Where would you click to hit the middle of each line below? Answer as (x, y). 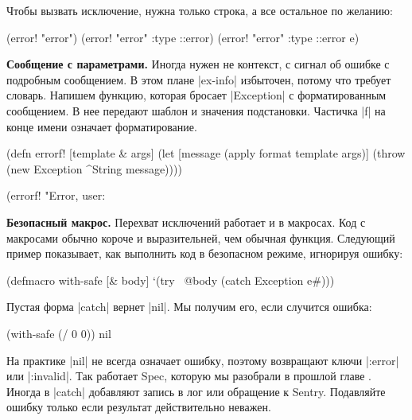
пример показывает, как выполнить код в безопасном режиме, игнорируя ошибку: (205, 253)
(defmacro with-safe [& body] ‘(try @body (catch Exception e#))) (171, 280)
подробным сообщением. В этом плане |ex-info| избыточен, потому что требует (199, 79)
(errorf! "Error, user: (56, 195)
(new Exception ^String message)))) (94, 168)
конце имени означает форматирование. (102, 126)
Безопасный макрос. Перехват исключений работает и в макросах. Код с (186, 222)
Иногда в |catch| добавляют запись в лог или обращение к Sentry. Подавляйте (196, 391)
